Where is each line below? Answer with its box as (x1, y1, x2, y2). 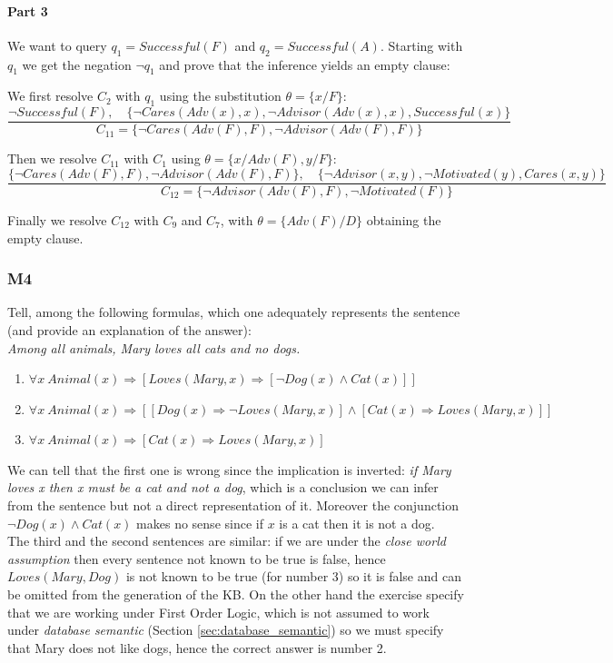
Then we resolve (7, 149, 97, 168)
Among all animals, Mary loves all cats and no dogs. (7, 338, 301, 357)
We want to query (7, 35, 107, 54)
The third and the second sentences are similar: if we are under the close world (7, 531, 446, 550)
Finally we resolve (7, 210, 107, 229)
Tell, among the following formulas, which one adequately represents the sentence (7, 302, 460, 322)
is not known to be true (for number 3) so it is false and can (125, 567, 461, 586)
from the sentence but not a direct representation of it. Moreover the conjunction (7, 496, 459, 515)
